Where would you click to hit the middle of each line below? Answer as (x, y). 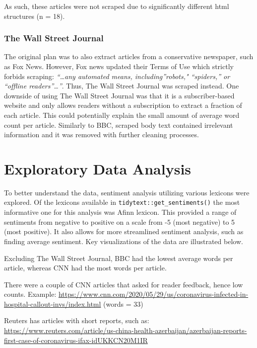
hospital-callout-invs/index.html (53, 304)
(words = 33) (123, 304)
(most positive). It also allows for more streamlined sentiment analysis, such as (124, 231)
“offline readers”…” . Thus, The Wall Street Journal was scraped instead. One (122, 86)
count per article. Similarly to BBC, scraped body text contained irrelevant (119, 125)
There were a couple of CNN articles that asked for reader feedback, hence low (124, 284)
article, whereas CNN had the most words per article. (85, 268)
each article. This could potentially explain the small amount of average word (122, 115)
